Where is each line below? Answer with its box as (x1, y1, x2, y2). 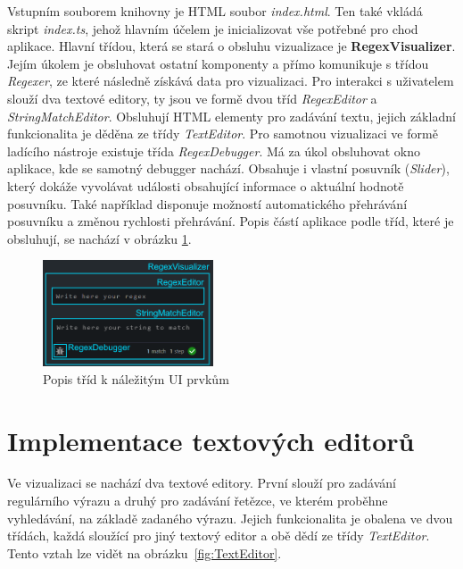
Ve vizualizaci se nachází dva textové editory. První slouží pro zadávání (7, 473, 397, 492)
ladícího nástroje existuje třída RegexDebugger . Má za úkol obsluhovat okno (7, 141, 420, 160)
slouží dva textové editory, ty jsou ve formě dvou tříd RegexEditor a (7, 88, 377, 107)
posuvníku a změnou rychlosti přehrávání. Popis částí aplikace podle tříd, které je (7, 212, 454, 230)
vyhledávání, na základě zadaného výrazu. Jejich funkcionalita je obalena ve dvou (7, 508, 453, 527)
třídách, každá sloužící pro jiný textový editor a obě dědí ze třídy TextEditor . (7, 526, 430, 545)
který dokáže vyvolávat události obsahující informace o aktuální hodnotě (7, 176, 404, 195)
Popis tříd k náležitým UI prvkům (43, 369, 229, 388)
